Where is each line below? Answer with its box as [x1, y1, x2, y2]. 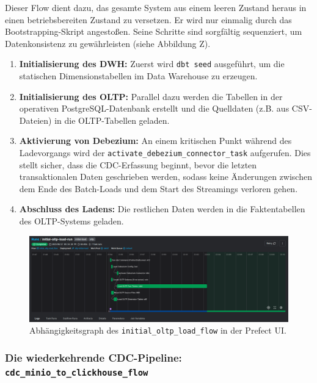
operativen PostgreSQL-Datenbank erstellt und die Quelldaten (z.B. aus [19, 102, 290, 115]
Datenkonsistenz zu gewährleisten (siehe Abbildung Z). [5, 37, 211, 49]
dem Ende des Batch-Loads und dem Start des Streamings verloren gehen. [19, 182, 298, 195]
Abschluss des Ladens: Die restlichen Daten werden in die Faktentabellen [19, 202, 305, 215]
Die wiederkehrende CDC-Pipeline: [5, 349, 182, 365]
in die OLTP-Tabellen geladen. [54, 113, 170, 126]
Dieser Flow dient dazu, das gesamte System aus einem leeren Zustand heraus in [5, 1, 307, 13]
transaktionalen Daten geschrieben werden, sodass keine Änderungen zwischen [19, 170, 312, 183]
